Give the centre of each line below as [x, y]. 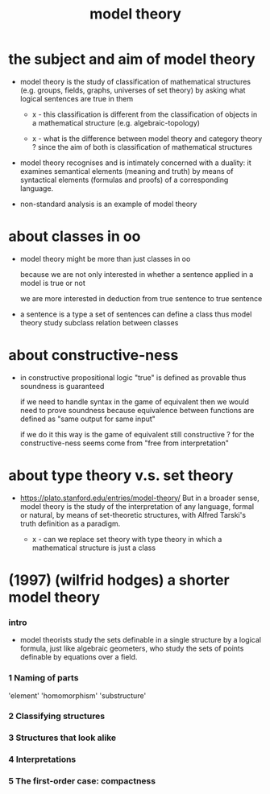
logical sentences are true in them [77, 98]
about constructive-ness [93, 356]
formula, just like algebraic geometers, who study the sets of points [132, 648]
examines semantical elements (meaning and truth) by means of [127, 171]
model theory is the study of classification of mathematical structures [135, 81]
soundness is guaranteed [62, 386]
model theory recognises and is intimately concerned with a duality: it [135, 163]
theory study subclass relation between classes [99, 322]
